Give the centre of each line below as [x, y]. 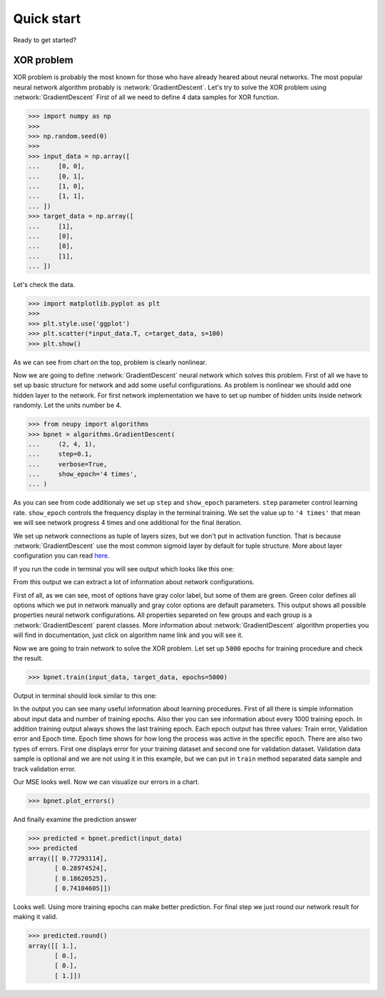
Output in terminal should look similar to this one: [85, 696]
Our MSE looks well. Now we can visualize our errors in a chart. [106, 782]
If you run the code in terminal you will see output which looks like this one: [124, 568]
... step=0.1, [60, 454]
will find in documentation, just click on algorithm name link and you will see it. [128, 635]
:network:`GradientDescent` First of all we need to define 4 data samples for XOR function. [146, 97]
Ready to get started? [45, 40]
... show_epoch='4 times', [83, 474]
